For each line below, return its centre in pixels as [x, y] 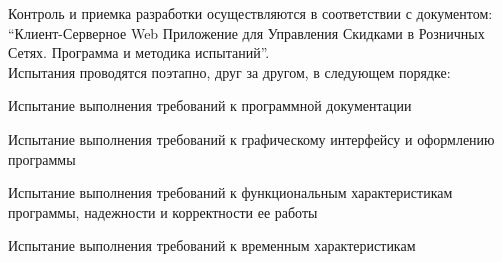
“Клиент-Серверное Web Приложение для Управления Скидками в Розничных [246, 32]
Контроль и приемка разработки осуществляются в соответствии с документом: [250, 13]
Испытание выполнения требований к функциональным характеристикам [230, 192]
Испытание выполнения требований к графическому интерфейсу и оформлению [251, 138]
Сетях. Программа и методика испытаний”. [139, 52]
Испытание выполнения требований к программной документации [210, 105]
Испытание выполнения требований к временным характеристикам [212, 245]
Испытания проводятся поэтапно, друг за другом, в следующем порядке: [229, 71]
